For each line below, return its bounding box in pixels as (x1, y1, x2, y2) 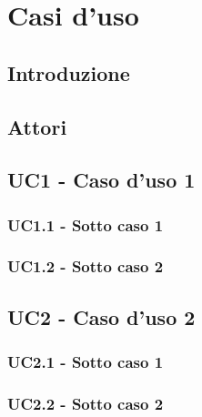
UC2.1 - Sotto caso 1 (7, 351, 164, 373)
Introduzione (7, 58, 130, 86)
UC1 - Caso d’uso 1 (7, 166, 196, 194)
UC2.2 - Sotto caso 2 (7, 392, 164, 414)
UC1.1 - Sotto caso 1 (7, 213, 164, 236)
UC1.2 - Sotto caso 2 (7, 255, 164, 278)
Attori (7, 112, 67, 140)
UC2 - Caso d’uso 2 (7, 302, 196, 331)
